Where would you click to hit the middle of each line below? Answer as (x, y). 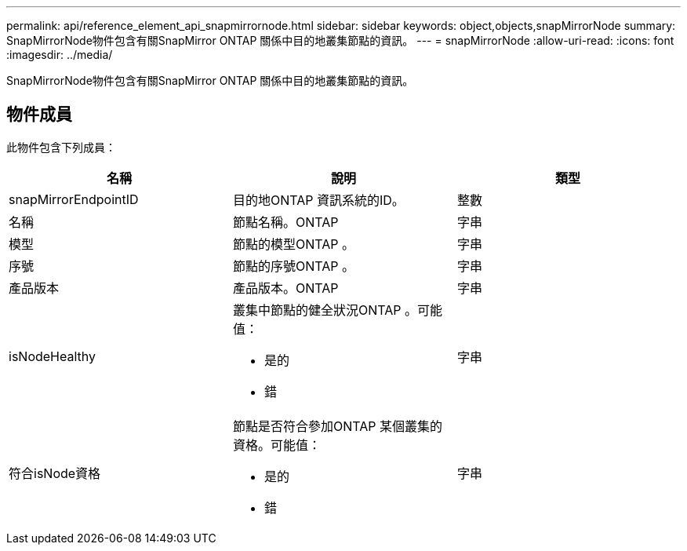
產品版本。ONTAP (285, 288)
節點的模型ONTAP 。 (294, 244)
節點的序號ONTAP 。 (294, 266)
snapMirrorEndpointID (74, 199)
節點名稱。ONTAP (285, 222)
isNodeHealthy (53, 356)
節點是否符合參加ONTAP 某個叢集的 (338, 426)
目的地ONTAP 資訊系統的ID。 (318, 200)
